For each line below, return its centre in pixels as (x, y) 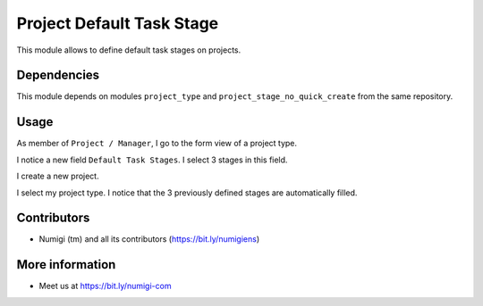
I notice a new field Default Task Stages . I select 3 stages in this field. (152, 160)
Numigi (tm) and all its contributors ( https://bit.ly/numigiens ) (149, 239)
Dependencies (58, 75)
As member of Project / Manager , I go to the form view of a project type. (157, 144)
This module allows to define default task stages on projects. (129, 50)
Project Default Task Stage (118, 23)
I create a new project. (58, 176)
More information (66, 265)
